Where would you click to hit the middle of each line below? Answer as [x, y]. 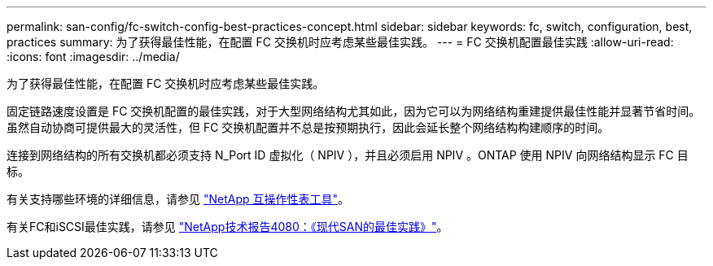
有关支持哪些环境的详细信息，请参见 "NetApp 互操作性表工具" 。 [178, 199]
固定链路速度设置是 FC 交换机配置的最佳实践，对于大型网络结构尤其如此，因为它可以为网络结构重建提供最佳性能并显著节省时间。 [354, 111]
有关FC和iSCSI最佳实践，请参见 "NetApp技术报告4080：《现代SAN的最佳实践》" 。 [227, 227]
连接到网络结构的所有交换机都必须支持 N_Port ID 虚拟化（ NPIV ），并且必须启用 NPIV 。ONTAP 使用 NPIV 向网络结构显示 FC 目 [348, 155]
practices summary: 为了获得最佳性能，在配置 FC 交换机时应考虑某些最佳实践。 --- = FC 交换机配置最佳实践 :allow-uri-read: [340, 42]
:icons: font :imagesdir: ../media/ [93, 57]
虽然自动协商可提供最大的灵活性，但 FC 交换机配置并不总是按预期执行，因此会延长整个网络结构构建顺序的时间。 [308, 127]
